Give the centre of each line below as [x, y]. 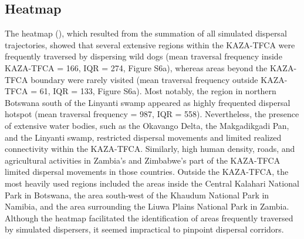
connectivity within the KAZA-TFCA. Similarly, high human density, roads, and [150, 149]
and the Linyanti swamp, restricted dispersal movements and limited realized [143, 137]
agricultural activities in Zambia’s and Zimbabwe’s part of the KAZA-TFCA [143, 160]
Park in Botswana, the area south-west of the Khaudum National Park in [137, 195]
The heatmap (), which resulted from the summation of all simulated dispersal [146, 33]
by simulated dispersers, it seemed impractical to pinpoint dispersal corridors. [144, 229]
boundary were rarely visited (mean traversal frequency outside [144, 79]
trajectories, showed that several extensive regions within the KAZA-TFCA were [150, 44]
